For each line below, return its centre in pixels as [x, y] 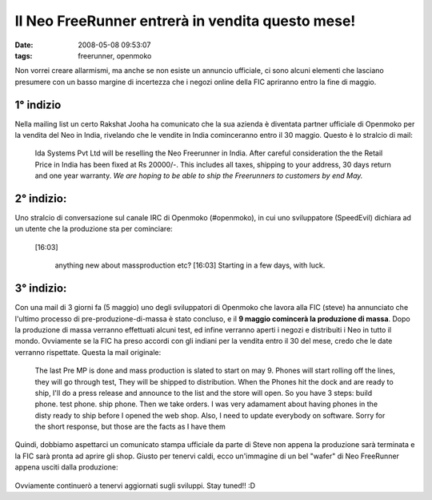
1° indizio [38, 105]
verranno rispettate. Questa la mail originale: [88, 352]
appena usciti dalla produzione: [67, 467]
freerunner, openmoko [115, 55]
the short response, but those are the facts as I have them [130, 427]
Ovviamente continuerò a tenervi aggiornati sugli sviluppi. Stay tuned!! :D [135, 486]
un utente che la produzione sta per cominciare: [94, 229]
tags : [24, 55]
